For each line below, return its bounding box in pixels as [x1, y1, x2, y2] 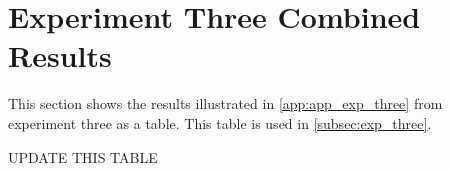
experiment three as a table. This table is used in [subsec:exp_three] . [8, 112, 432, 133]
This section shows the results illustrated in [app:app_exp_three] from [8, 93, 443, 114]
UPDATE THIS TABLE [8, 146, 158, 167]
